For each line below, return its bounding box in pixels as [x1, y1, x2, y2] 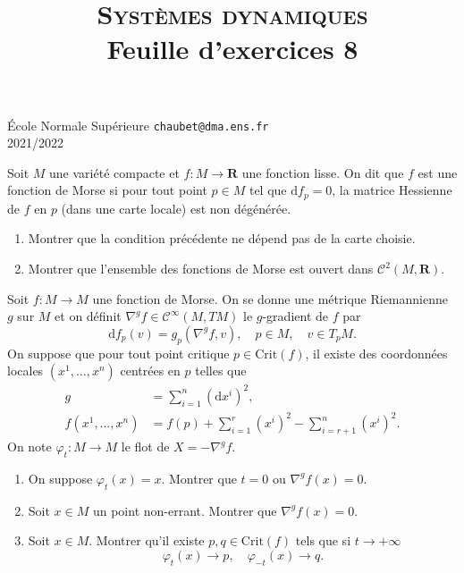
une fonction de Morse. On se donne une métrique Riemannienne [92, 289, 448, 308]
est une [418, 163, 458, 181]
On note [7, 437, 52, 456]
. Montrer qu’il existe [89, 531, 205, 550]
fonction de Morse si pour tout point [7, 181, 207, 199]
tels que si [295, 531, 351, 550]
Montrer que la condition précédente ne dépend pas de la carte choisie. [28, 229, 416, 248]
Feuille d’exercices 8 [106, 30, 359, 67]
